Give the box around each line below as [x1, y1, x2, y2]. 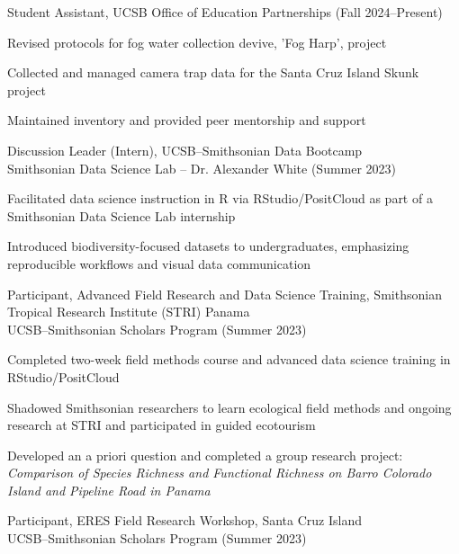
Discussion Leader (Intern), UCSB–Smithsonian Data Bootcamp [7, 140, 363, 159]
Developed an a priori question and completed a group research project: [7, 445, 403, 464]
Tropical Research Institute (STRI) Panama [7, 302, 250, 321]
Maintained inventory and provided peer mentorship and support [7, 111, 366, 130]
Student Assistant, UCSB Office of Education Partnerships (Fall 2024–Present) [7, 3, 443, 21]
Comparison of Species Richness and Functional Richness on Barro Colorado [7, 463, 432, 482]
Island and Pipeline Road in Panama [7, 480, 211, 499]
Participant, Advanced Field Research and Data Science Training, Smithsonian [7, 284, 442, 303]
